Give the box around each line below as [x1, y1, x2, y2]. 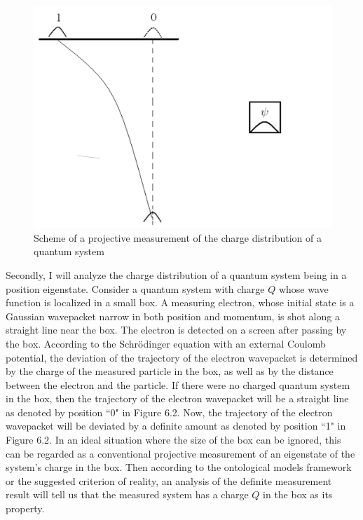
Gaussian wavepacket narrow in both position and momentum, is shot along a [6, 308, 340, 323]
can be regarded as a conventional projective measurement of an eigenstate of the [6, 446, 355, 460]
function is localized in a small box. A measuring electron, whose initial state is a [6, 295, 355, 310]
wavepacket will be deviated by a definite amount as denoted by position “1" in [6, 418, 346, 433]
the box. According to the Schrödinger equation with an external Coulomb [6, 336, 326, 350]
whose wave [278, 281, 329, 296]
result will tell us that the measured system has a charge [6, 487, 249, 502]
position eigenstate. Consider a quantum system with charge [6, 281, 265, 296]
